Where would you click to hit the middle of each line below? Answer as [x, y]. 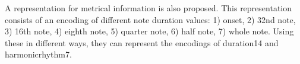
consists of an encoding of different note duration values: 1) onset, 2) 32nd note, [150, 19]
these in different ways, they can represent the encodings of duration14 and [142, 42]
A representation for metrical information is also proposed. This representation [149, 8]
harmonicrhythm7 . [38, 54]
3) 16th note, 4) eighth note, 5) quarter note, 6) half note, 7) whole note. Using [149, 31]
